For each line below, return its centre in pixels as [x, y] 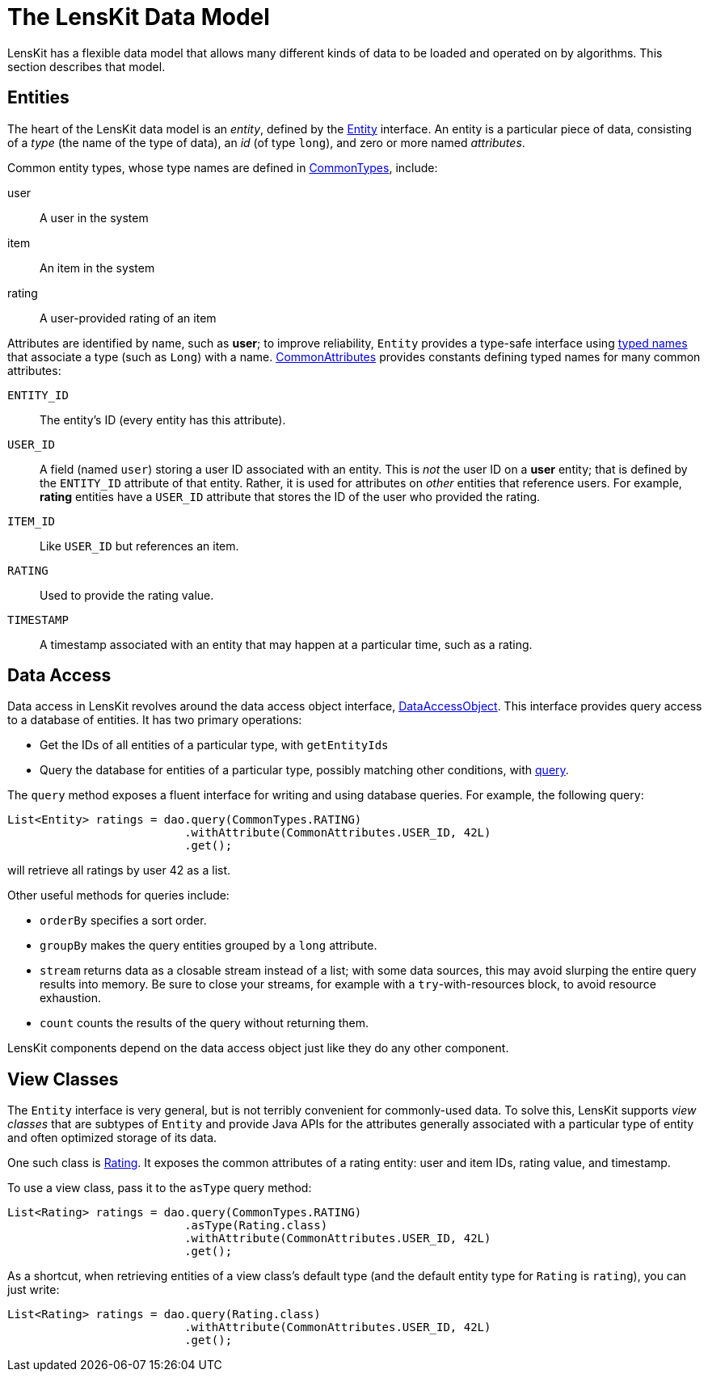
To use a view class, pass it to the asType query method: [160, 1188]
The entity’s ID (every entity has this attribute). [163, 419]
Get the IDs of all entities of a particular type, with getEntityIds [214, 745]
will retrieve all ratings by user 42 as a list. [119, 870]
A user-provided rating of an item [128, 318]
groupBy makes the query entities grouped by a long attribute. [209, 946]
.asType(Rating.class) [256, 1226]
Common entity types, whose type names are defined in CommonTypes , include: [223, 167]
